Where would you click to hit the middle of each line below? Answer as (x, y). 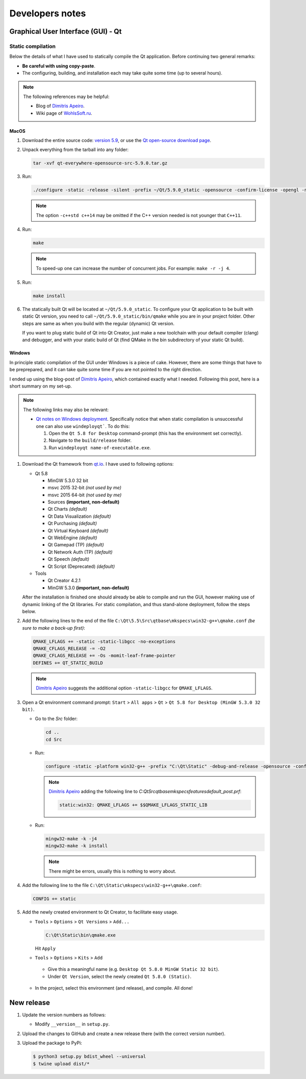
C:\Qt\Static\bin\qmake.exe (81, 935)
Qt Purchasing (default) (72, 523)
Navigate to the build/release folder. (90, 440)
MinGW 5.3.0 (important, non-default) (88, 588)
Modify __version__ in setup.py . (72, 1024)
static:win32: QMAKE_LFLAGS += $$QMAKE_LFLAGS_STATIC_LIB (133, 805)
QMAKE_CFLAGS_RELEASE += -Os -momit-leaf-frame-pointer (104, 656)
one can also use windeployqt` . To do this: (83, 426)
